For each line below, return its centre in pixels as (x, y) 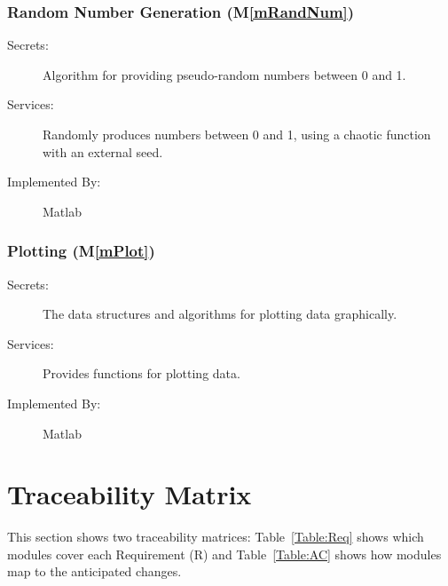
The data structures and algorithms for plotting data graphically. (220, 314)
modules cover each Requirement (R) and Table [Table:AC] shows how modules (224, 554)
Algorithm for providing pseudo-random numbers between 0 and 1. (224, 74)
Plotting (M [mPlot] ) (81, 251)
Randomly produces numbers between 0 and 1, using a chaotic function (237, 134)
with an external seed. (103, 151)
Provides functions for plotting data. (141, 373)
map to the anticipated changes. (94, 571)
